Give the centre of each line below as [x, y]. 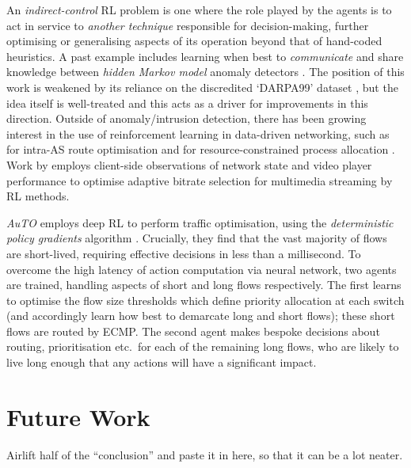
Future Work [78, 416]
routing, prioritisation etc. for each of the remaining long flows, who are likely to [203, 346]
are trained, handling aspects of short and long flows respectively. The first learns [204, 285]
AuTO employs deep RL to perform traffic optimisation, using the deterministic [200, 222]
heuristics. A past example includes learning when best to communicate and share [205, 56]
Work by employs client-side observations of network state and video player [189, 164]
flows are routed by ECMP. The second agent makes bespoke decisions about [193, 331]
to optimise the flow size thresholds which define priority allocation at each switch [205, 300]
